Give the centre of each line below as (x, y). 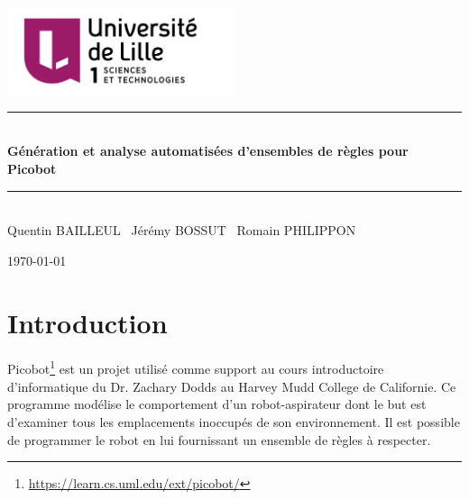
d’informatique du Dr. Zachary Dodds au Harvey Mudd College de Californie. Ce (232, 386)
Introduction (87, 322)
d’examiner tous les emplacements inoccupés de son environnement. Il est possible (234, 421)
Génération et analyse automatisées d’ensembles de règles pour (208, 151)
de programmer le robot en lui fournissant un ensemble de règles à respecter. (219, 439)
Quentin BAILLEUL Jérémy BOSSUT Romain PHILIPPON (182, 230)
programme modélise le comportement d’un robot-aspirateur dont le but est (217, 404)
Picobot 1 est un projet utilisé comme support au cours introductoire (196, 367)
